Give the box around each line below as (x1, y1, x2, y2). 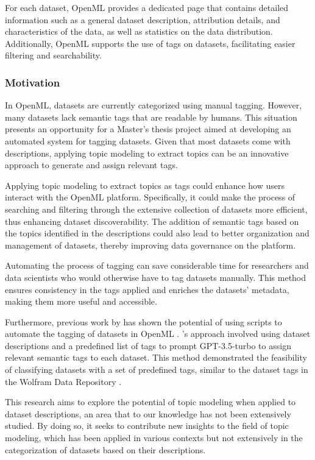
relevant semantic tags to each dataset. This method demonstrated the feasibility (5, 351, 307, 364)
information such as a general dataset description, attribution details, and (5, 13, 280, 26)
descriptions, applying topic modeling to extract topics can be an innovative (5, 146, 289, 159)
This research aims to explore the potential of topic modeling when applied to (5, 395, 296, 408)
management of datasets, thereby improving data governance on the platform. (5, 238, 296, 251)
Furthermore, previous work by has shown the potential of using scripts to (5, 315, 282, 328)
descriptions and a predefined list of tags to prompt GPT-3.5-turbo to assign (5, 339, 291, 352)
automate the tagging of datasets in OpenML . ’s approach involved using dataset (5, 327, 311, 340)
